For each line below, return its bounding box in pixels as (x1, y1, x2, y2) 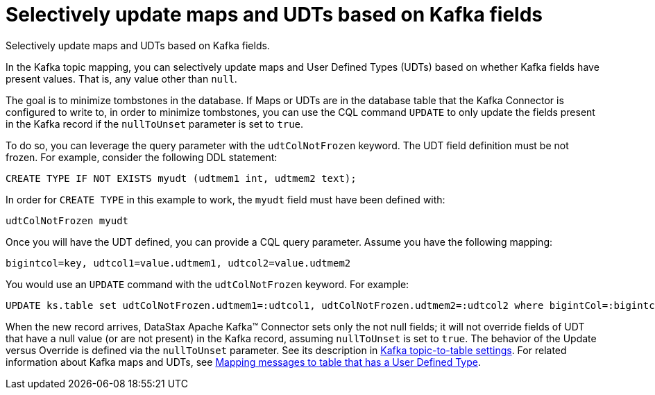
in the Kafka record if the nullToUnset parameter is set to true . (6, 117, 304, 130)
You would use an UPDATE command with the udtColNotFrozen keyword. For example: (6, 278, 409, 290)
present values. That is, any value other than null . (6, 72, 237, 85)
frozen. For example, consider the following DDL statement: (6, 151, 278, 163)
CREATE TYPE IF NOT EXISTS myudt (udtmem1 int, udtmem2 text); (6, 172, 357, 184)
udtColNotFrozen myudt (6, 215, 129, 226)
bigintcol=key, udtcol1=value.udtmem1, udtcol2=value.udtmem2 (6, 257, 351, 269)
